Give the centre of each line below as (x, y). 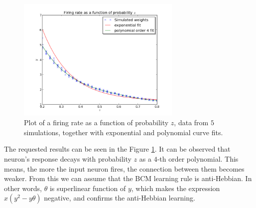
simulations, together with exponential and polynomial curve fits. (124, 132)
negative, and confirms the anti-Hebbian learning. (120, 198)
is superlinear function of (88, 188)
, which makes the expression (176, 188)
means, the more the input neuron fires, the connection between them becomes (124, 168)
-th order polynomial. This (198, 159)
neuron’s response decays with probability (68, 159)
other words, (23, 188)
